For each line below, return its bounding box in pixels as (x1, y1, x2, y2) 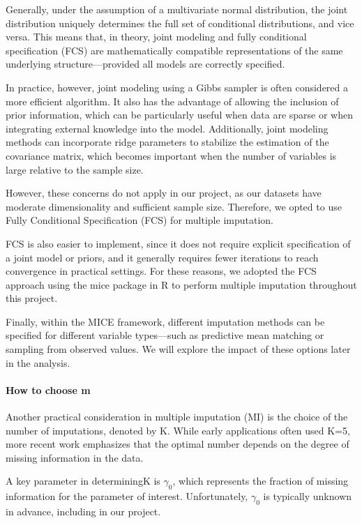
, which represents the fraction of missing (172, 473, 349, 488)
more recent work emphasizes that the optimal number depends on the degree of (6, 437, 349, 451)
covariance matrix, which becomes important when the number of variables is (6, 148, 337, 162)
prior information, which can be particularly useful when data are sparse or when (6, 107, 353, 122)
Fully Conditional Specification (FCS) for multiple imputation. (6, 213, 273, 227)
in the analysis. (6, 355, 70, 370)
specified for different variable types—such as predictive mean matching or (6, 328, 324, 342)
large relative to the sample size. (6, 162, 144, 176)
